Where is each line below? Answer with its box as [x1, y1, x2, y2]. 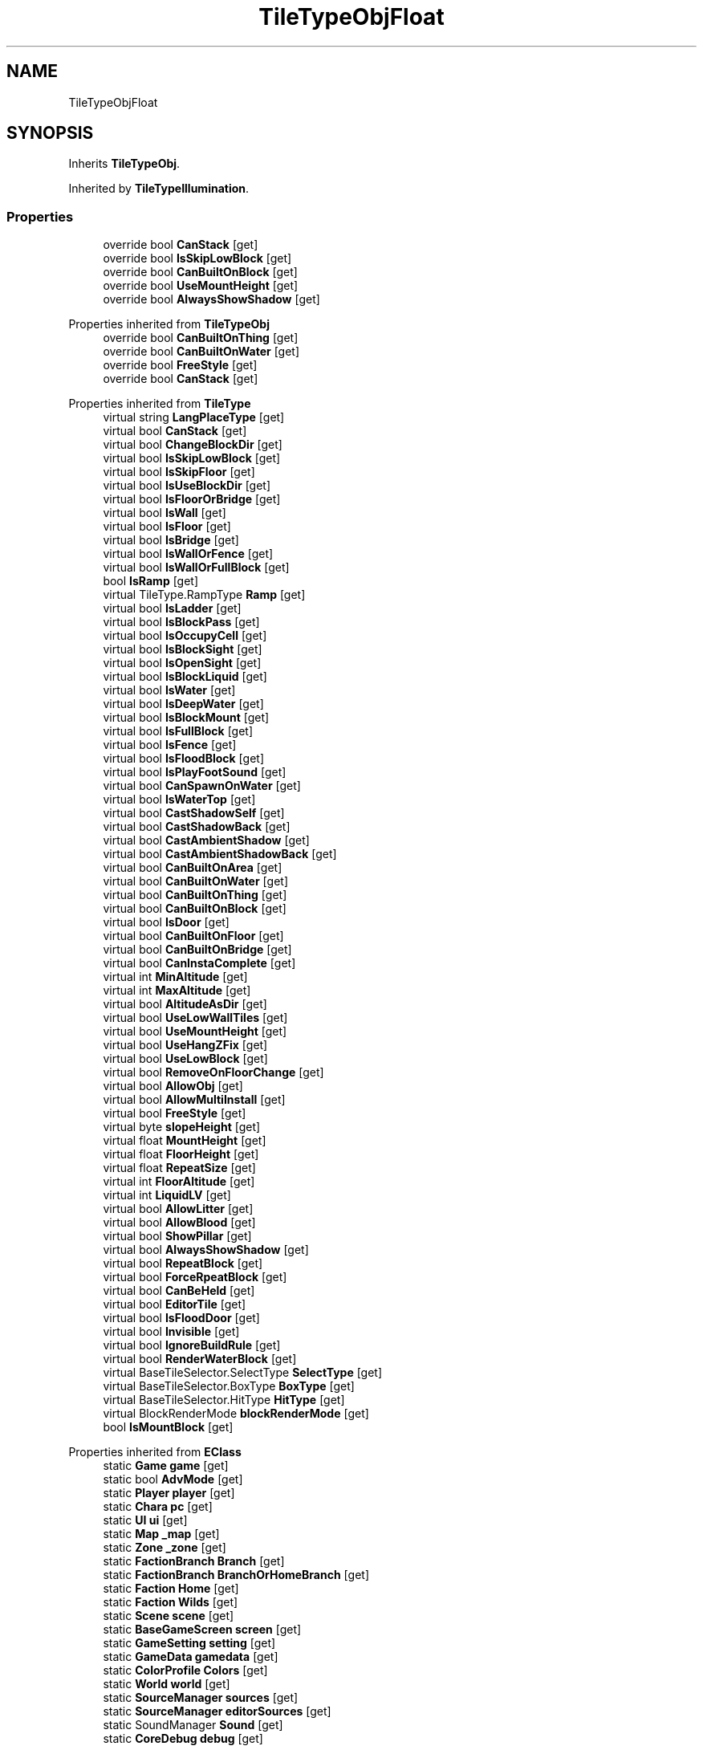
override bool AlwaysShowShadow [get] [103, 292, 320, 307]
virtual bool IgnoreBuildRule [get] [103, 1338, 281, 1353]
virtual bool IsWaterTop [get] [103, 792, 256, 807]
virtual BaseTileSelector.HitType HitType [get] [103, 1393, 345, 1407]
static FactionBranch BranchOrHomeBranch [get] [103, 1568, 369, 1582]
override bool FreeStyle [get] [103, 358, 258, 372]
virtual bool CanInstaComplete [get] [103, 956, 296, 971]
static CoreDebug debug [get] [103, 1732, 263, 1746]
